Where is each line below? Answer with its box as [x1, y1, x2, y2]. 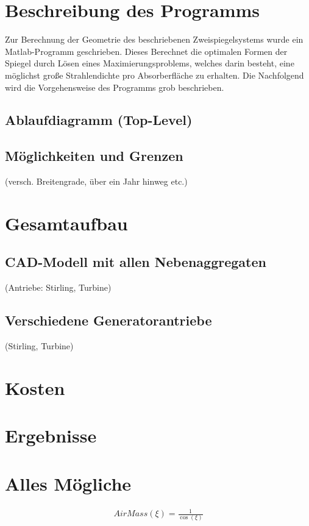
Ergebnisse [5, 423, 97, 448]
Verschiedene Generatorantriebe [5, 311, 212, 330]
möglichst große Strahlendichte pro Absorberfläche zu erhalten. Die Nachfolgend [5, 68, 304, 81]
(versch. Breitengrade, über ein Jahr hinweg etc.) [5, 175, 188, 188]
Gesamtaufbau [5, 210, 128, 235]
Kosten [5, 375, 65, 400]
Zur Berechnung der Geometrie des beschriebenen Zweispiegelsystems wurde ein [5, 33, 304, 46]
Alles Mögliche [5, 471, 132, 496]
